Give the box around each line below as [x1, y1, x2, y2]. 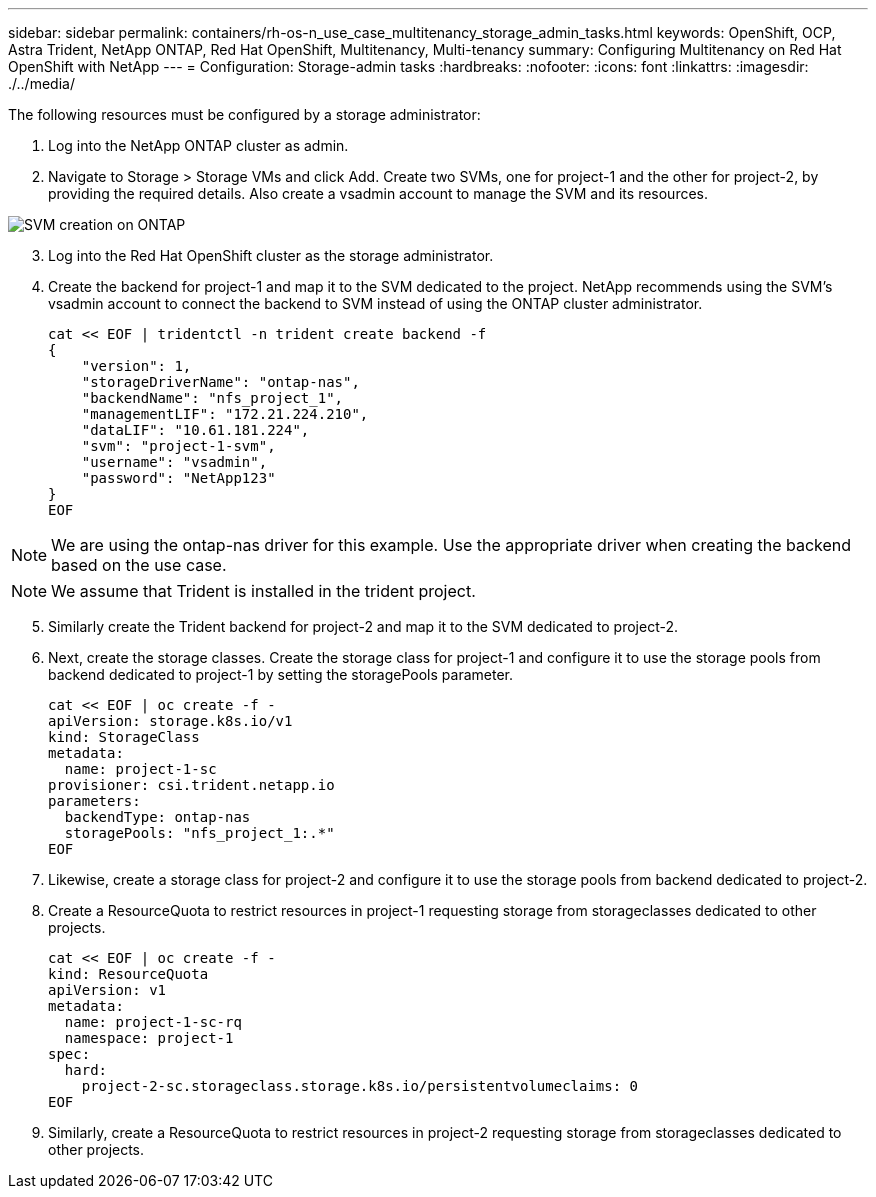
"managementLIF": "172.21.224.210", [81, 406, 369, 422]
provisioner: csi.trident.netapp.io [48, 777, 335, 793]
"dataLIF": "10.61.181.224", [81, 422, 310, 438]
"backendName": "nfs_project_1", [81, 390, 344, 406]
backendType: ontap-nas [64, 809, 251, 825]
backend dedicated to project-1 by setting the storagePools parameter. [48, 666, 514, 683]
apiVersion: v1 [48, 982, 167, 998]
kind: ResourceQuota [48, 966, 209, 982]
